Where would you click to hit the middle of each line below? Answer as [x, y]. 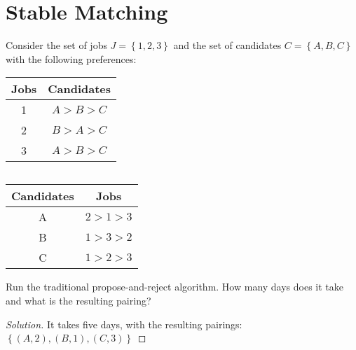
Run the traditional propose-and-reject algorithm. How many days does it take [175, 287]
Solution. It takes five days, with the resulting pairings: [124, 324]
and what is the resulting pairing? [78, 300]
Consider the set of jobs [56, 45]
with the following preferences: [71, 58]
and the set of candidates [227, 45]
